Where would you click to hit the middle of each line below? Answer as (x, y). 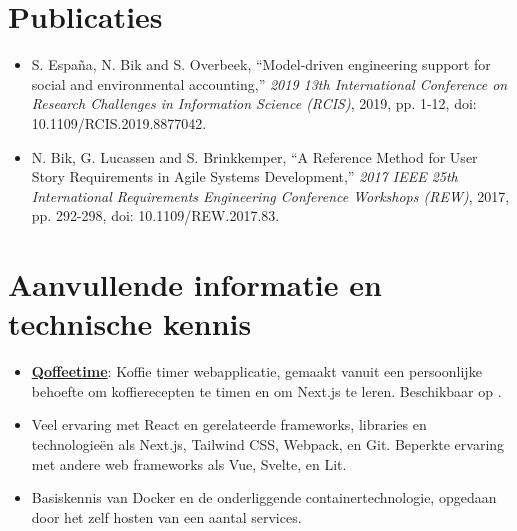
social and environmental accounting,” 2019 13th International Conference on (269, 83)
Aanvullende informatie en (195, 284)
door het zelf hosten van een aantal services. (166, 516)
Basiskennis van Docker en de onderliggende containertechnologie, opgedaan (264, 497)
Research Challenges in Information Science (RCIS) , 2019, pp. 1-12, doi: (254, 103)
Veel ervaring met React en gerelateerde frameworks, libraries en (229, 424)
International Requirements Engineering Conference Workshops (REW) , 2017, (270, 195)
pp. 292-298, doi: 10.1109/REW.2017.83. (155, 215)
